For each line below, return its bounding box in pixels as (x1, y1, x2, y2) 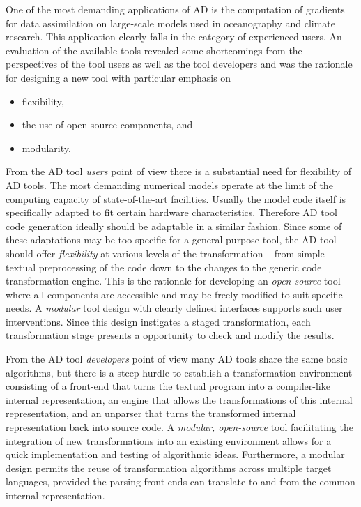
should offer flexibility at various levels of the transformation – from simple (6, 245, 325, 260)
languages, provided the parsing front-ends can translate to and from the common (6, 474, 355, 489)
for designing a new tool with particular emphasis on (6, 70, 231, 84)
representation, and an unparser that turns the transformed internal (6, 406, 296, 421)
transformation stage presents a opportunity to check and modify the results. (6, 328, 335, 342)
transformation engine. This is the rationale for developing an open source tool (6, 273, 341, 288)
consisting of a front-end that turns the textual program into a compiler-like (6, 379, 330, 393)
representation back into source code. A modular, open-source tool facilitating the (6, 420, 353, 434)
